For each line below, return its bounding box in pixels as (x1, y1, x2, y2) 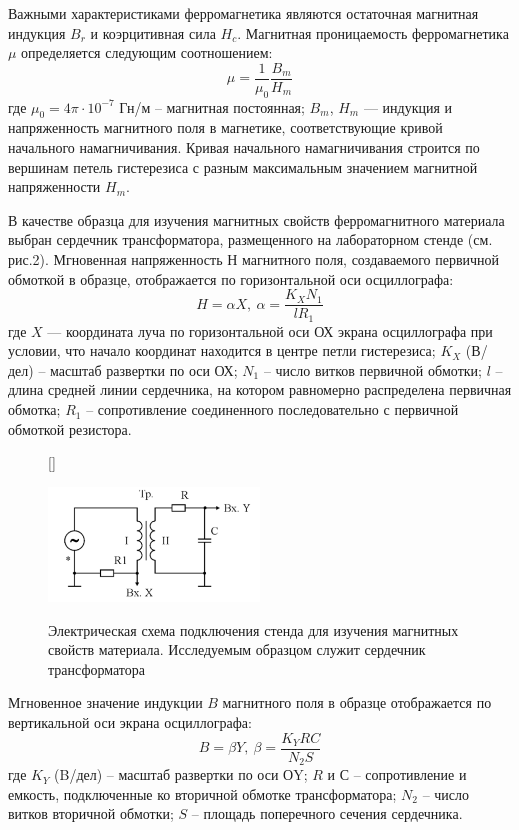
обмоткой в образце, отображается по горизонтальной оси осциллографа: (8, 268, 454, 289)
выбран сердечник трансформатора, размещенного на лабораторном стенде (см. (8, 229, 493, 250)
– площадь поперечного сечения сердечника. (191, 803, 463, 824)
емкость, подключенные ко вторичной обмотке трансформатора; (8, 783, 397, 804)
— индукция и (363, 96, 453, 117)
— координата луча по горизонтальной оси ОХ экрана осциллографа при (47, 320, 493, 341)
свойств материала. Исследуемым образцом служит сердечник (48, 639, 426, 660)
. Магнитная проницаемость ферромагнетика (237, 22, 509, 43)
